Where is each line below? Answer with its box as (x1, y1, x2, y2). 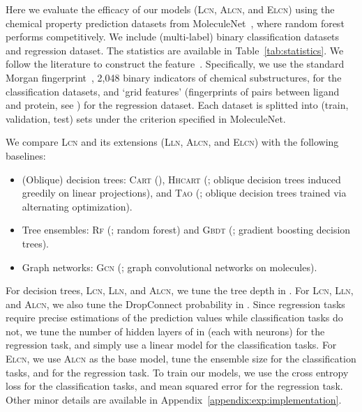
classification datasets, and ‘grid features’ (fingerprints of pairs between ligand (6, 84, 340, 98)
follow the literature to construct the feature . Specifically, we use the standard (6, 56, 345, 71)
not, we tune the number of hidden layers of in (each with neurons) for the (6, 323, 325, 338)
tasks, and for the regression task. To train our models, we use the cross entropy (6, 365, 349, 379)
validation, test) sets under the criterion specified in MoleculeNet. (6, 111, 286, 125)
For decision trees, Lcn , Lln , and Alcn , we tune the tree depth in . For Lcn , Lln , (6, 283, 354, 298)
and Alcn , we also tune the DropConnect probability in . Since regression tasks (6, 296, 345, 311)
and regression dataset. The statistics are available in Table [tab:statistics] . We (6, 43, 344, 57)
